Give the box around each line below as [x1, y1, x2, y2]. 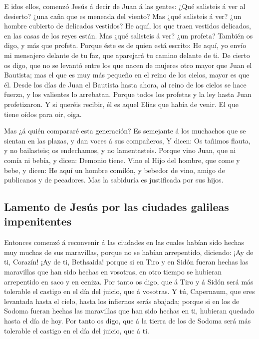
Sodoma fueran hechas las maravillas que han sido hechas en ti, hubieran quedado [4, 305, 255, 316]
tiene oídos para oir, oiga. [4, 108, 82, 119]
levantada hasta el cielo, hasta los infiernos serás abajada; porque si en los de [4, 295, 240, 306]
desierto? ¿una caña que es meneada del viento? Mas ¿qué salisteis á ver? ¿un [4, 10, 242, 21]
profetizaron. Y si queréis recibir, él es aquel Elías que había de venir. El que [4, 98, 239, 109]
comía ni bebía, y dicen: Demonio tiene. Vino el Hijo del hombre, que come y [4, 154, 240, 165]
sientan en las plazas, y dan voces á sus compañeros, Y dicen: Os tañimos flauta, [4, 135, 251, 145]
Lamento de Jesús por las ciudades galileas [4, 199, 229, 214]
